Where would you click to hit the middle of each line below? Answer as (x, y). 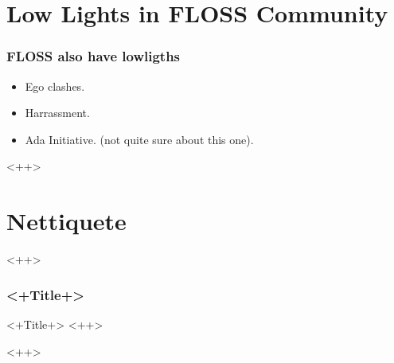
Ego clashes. (55, 86)
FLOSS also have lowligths (94, 56)
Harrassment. (57, 113)
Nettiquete (66, 221)
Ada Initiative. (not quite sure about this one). (139, 139)
